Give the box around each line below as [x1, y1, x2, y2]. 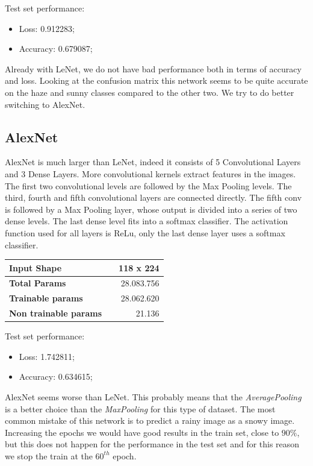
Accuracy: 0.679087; [19, 42, 93, 55]
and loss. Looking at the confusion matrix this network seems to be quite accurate [5, 74, 308, 87]
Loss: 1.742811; [19, 350, 75, 362]
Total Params [9, 277, 66, 289]
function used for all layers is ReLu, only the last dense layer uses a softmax [5, 226, 285, 239]
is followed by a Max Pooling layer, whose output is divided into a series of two [5, 203, 297, 215]
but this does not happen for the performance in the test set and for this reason [5, 438, 300, 450]
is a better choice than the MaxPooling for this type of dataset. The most [5, 402, 276, 415]
